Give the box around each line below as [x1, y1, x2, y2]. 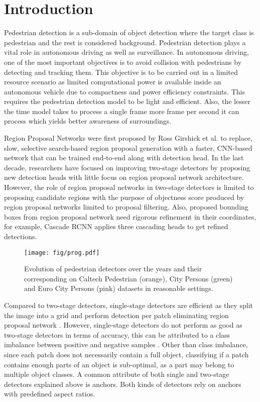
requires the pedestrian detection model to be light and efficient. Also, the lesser [4, 96, 250, 107]
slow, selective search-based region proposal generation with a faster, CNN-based [4, 142, 252, 153]
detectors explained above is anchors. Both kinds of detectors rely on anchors [4, 378, 241, 389]
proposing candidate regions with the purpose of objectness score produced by [4, 191, 244, 202]
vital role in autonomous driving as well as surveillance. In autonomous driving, [4, 47, 249, 57]
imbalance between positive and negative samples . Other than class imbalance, [4, 339, 248, 350]
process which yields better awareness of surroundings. [4, 116, 172, 126]
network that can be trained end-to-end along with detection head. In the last [4, 152, 244, 163]
